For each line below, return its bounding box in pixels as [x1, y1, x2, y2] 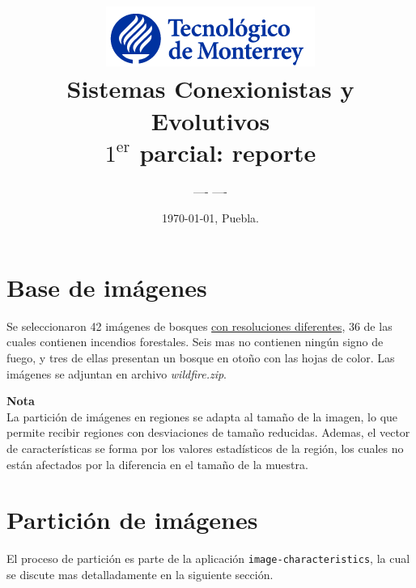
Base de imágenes [6, 270, 207, 303]
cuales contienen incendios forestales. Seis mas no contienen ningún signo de [6, 333, 384, 350]
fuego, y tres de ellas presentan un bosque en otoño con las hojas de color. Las [6, 349, 395, 366]
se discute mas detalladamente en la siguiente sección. [6, 565, 274, 582]
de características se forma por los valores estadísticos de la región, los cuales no [6, 439, 404, 456]
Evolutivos [151, 104, 270, 137]
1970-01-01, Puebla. [162, 209, 259, 226]
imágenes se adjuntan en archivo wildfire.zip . [6, 365, 227, 382]
